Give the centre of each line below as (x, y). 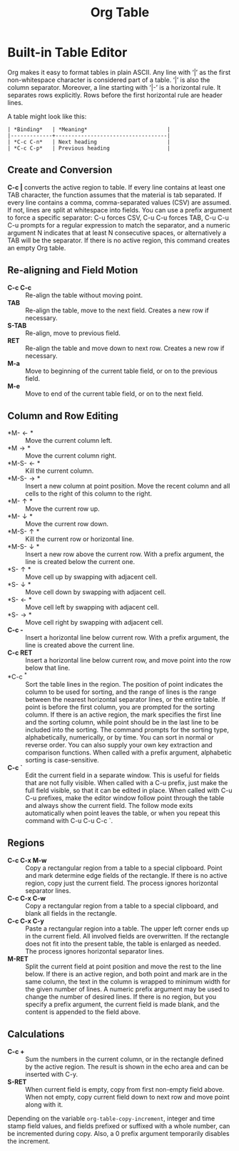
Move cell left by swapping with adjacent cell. (92, 608)
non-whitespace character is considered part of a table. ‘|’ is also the (109, 80)
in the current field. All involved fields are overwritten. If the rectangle (127, 936)
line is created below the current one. (80, 562)
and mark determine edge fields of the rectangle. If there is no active (126, 875)
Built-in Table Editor (67, 52)
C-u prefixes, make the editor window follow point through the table (125, 798)
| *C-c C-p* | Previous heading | (89, 148)
